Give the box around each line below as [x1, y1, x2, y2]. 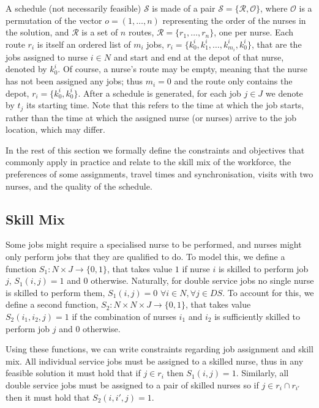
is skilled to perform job [218, 262, 309, 275]
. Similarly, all [236, 366, 289, 379]
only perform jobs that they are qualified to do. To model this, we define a [6, 250, 285, 263]
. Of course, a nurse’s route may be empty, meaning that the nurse [58, 62, 307, 75]
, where [260, 2, 288, 14]
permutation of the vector [6, 13, 102, 26]
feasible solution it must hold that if [6, 366, 141, 379]
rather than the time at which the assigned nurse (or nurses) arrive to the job [6, 111, 297, 124]
